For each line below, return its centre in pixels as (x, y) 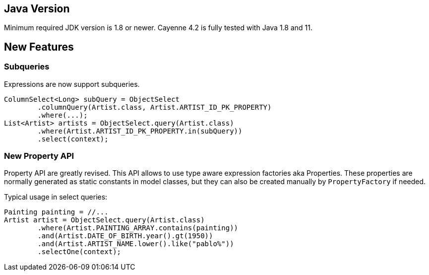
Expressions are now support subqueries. (72, 84)
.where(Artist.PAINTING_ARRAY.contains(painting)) (138, 228)
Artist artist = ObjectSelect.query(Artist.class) (104, 220)
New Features (39, 47)
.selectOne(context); (79, 252)
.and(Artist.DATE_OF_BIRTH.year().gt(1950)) (125, 236)
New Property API (39, 156)
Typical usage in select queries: (56, 197)
